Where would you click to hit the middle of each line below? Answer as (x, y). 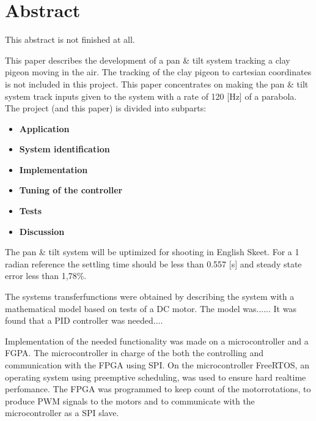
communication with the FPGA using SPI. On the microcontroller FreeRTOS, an (157, 365)
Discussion (42, 231)
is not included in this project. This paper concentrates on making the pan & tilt (157, 84)
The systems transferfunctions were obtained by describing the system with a (150, 296)
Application (44, 128)
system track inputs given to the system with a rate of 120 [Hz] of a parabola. (151, 96)
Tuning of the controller (71, 190)
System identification (64, 149)
